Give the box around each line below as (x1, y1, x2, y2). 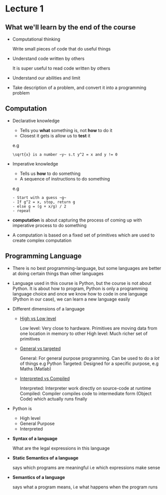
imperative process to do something (12, 222, 87, 228)
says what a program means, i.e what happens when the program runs (12, 483, 158, 490)
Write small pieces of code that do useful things (12, 46, 111, 51)
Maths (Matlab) (19, 365, 51, 371)
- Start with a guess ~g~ (12, 195, 66, 200)
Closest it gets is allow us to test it (19, 132, 91, 138)
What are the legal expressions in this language (12, 445, 110, 451)
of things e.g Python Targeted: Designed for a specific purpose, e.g (19, 360, 159, 366)
